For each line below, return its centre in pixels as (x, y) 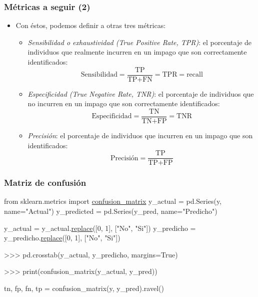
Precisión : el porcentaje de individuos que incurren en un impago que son (140, 135)
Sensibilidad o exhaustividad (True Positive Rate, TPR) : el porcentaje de (140, 42)
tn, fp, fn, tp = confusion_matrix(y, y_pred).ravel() (84, 288)
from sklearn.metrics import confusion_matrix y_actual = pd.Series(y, (113, 201)
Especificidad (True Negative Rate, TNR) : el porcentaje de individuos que (141, 93)
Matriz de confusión (45, 183)
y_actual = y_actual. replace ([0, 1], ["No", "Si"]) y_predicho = (100, 228)
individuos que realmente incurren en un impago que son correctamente (137, 52)
